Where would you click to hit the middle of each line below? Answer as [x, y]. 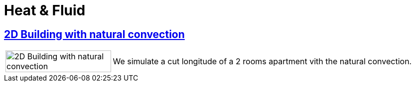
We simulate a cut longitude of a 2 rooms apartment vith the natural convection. [262, 62]
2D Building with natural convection [94, 34]
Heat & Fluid [45, 10]
